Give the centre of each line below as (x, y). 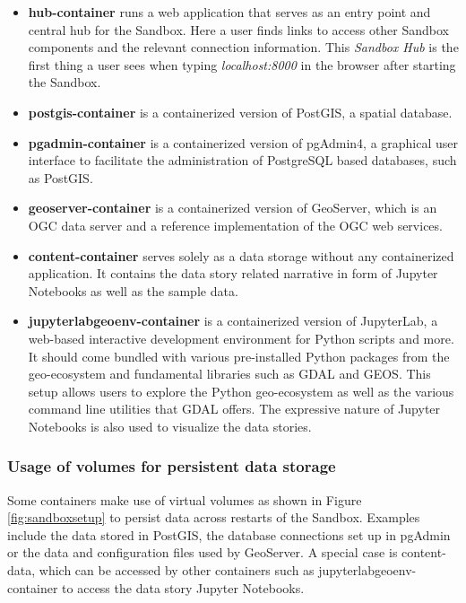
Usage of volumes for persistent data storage (172, 466)
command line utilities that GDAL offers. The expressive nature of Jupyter (234, 409)
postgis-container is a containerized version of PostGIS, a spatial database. (240, 112)
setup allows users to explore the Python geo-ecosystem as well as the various (241, 391)
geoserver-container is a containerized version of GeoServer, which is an (233, 208)
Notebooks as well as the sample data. (133, 290)
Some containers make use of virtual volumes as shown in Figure (185, 499)
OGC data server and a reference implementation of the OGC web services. (235, 225)
